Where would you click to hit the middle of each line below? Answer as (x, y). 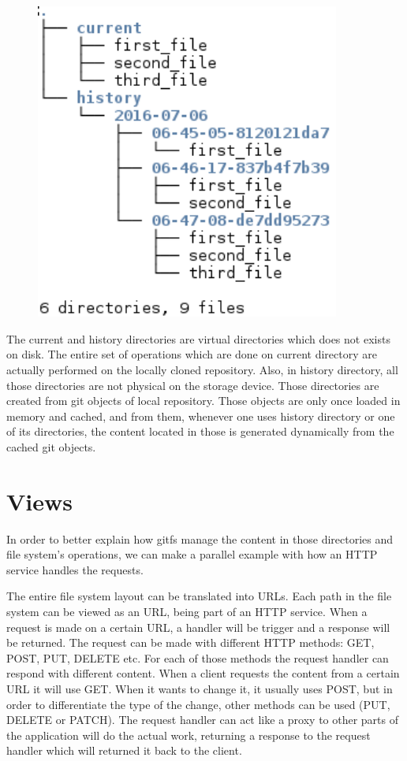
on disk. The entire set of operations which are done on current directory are (192, 354)
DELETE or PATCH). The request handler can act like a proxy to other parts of (203, 720)
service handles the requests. (75, 569)
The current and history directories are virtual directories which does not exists (198, 338)
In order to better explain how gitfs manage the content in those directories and (200, 538)
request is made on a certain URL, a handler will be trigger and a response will (198, 627)
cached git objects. (51, 446)
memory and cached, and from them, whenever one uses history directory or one (201, 416)
